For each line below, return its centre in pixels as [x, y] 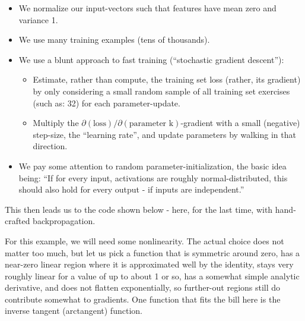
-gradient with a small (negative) [240, 123]
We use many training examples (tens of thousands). [114, 40]
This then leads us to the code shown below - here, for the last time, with [139, 209]
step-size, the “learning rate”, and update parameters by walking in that [164, 134]
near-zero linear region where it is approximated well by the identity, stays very [149, 264]
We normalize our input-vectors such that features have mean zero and [147, 8]
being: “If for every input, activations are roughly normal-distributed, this [153, 177]
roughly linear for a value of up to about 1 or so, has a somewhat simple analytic [152, 276]
